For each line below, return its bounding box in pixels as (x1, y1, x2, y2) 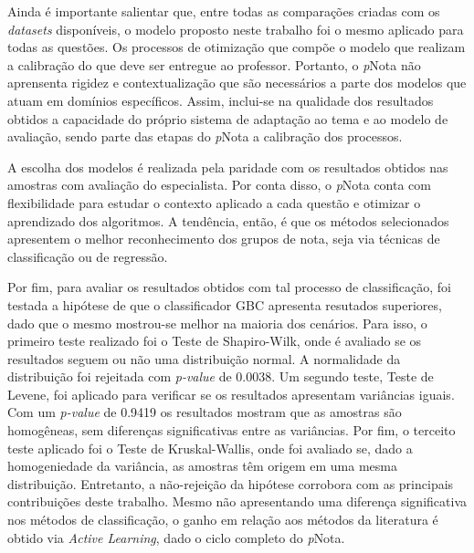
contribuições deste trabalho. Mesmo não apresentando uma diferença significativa (7, 492, 467, 511)
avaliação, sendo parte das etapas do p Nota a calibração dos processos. (7, 127, 403, 146)
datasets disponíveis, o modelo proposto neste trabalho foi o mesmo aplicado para (7, 19, 464, 38)
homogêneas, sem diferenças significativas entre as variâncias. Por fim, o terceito (7, 421, 456, 440)
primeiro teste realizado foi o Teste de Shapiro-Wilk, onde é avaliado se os (7, 331, 422, 350)
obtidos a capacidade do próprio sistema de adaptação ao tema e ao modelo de (7, 109, 448, 128)
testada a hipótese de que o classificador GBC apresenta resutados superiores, (7, 295, 442, 314)
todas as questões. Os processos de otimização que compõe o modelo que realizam (7, 37, 466, 57)
